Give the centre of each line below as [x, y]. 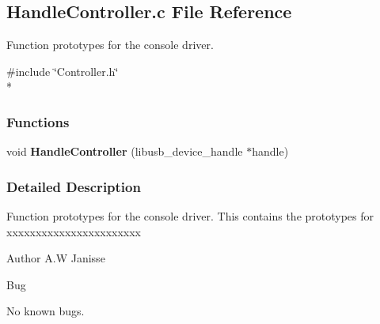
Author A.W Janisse [56, 258]
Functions [38, 121]
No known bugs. [46, 311]
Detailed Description [74, 186]
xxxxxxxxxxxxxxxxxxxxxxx [74, 231]
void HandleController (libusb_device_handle [125, 151]
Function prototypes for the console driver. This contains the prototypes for [190, 216]
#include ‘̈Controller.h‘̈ [63, 71]
